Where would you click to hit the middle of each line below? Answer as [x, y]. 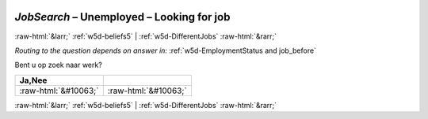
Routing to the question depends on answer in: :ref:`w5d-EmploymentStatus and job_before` [166, 50]
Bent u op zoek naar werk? [58, 65]
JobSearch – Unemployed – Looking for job [122, 17]
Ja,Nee [33, 80]
